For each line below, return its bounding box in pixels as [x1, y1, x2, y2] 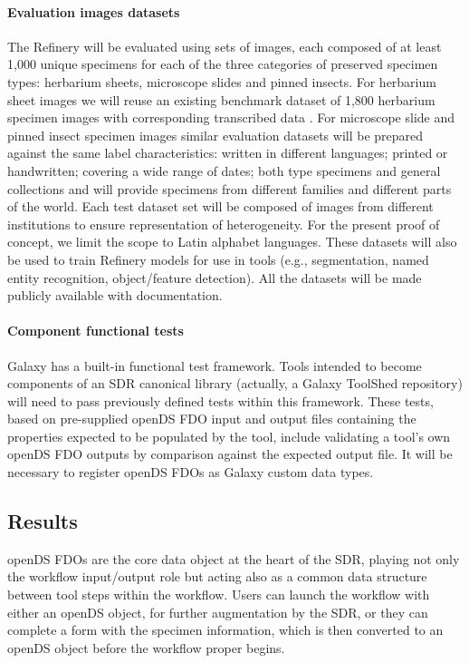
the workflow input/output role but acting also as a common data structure [7, 567, 427, 586]
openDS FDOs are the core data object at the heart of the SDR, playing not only [7, 549, 460, 568]
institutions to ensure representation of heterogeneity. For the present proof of [7, 214, 440, 233]
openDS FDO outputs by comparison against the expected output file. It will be [7, 444, 453, 463]
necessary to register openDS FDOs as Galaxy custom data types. [7, 463, 374, 482]
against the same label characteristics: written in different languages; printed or [7, 143, 448, 162]
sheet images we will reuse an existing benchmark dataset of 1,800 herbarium [7, 90, 435, 109]
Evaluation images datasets [7, 2, 180, 21]
